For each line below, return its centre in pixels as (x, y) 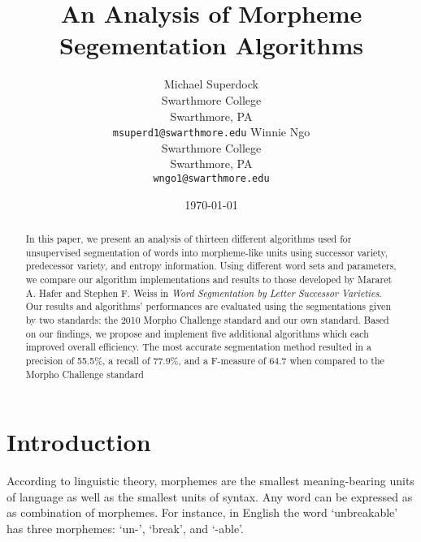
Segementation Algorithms (211, 45)
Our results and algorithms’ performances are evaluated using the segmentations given (208, 306)
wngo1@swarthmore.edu (211, 178)
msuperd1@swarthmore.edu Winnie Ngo (211, 132)
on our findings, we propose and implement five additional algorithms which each (197, 333)
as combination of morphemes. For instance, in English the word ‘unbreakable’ (202, 512)
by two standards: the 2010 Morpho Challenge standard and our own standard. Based (207, 319)
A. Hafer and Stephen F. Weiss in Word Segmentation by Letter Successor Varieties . (204, 293)
